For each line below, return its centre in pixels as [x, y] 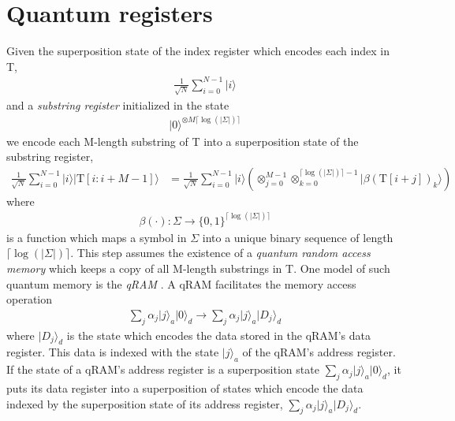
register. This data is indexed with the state [113, 352]
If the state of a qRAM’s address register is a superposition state [163, 369]
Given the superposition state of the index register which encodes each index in [198, 51]
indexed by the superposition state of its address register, [145, 403]
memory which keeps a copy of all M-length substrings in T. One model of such [198, 268]
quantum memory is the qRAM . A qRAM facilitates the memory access [181, 283]
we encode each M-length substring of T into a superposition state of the [183, 141]
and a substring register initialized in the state [118, 104]
